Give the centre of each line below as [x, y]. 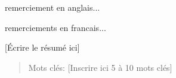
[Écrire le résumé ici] [42, 47]
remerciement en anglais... [53, 7]
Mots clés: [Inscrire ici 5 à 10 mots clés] [100, 67]
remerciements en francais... [55, 27]
